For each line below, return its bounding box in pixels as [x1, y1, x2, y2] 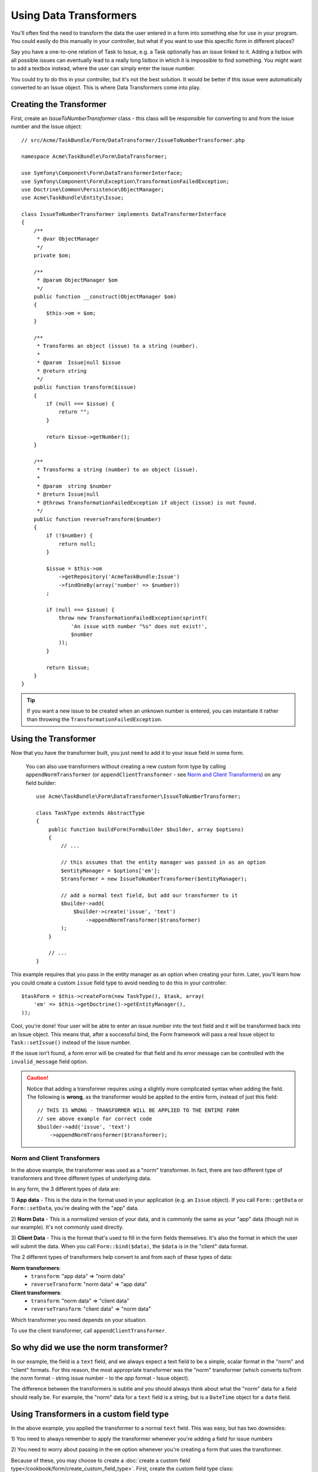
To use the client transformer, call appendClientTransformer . [11, 1327, 167, 1334]
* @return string [37, 367, 87, 374]
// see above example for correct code [37, 1115, 153, 1122]
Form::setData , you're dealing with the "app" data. [11, 1205, 139, 1212]
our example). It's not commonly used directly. [11, 1224, 124, 1231]
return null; [58, 541, 97, 547]
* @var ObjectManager [37, 236, 100, 243]
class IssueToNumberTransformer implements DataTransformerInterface [21, 211, 227, 218]
